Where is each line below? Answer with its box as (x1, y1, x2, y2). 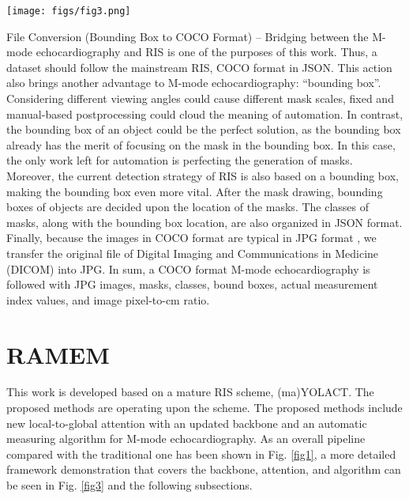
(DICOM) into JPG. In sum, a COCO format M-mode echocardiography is (6, 260, 370, 277)
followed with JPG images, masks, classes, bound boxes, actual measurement (6, 276, 378, 293)
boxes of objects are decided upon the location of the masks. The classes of (6, 198, 370, 215)
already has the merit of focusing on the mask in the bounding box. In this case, (6, 136, 396, 153)
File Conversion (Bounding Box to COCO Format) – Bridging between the (6, 28, 369, 44)
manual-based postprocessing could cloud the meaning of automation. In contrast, (6, 105, 403, 122)
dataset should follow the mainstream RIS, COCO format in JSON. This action (6, 59, 392, 75)
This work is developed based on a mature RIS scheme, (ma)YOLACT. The (6, 384, 374, 400)
